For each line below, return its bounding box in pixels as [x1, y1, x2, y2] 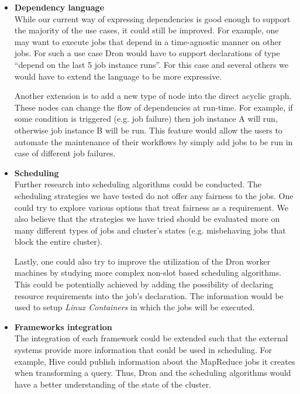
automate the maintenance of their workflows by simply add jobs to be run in [14, 135, 293, 148]
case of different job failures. [14, 147, 116, 159]
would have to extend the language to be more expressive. [14, 70, 222, 82]
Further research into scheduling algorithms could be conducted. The [14, 178, 261, 190]
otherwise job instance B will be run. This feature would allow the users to [14, 124, 282, 136]
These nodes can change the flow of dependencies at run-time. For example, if [14, 101, 293, 113]
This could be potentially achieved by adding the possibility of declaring [14, 278, 274, 290]
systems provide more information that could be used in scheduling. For [14, 344, 272, 356]
